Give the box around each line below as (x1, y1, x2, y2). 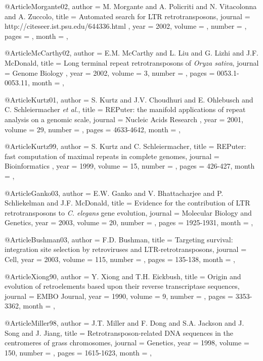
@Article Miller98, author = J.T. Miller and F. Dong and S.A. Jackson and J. (5, 318, 244, 328)
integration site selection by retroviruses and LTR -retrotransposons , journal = (5, 244, 247, 254)
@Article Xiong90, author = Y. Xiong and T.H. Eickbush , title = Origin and (5, 271, 241, 281)
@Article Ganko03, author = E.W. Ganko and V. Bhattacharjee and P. (5, 187, 224, 198)
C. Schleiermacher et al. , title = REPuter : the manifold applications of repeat (5, 104, 246, 115)
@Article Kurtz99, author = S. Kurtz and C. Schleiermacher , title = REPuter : (5, 141, 246, 151)
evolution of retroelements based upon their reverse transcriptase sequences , (5, 281, 240, 291)
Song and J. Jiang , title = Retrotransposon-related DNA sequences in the (5, 327, 233, 338)
